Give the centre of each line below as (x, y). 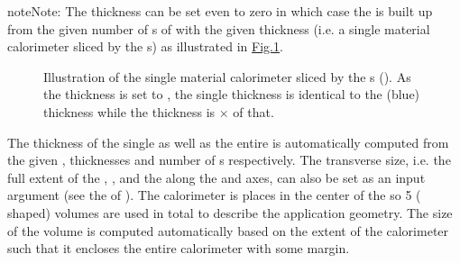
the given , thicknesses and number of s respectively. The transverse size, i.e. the (229, 160)
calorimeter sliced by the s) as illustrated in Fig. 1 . (145, 46)
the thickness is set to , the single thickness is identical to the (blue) (232, 94)
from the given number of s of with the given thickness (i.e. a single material (219, 28)
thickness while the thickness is (129, 111)
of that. (253, 111)
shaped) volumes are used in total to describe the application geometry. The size (230, 212)
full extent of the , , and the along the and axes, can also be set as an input (216, 177)
